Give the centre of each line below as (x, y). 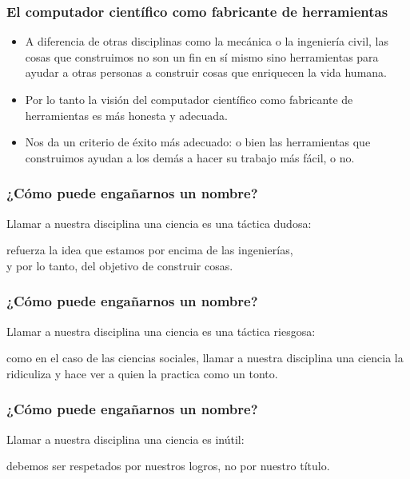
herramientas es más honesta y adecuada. (126, 115)
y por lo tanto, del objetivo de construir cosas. (120, 265)
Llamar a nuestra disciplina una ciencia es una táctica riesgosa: (161, 331)
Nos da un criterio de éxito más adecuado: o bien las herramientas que (198, 142)
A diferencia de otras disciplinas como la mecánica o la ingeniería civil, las (207, 41)
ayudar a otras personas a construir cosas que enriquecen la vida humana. (206, 72)
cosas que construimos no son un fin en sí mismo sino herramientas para (202, 56)
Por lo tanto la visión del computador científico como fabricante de (189, 99)
